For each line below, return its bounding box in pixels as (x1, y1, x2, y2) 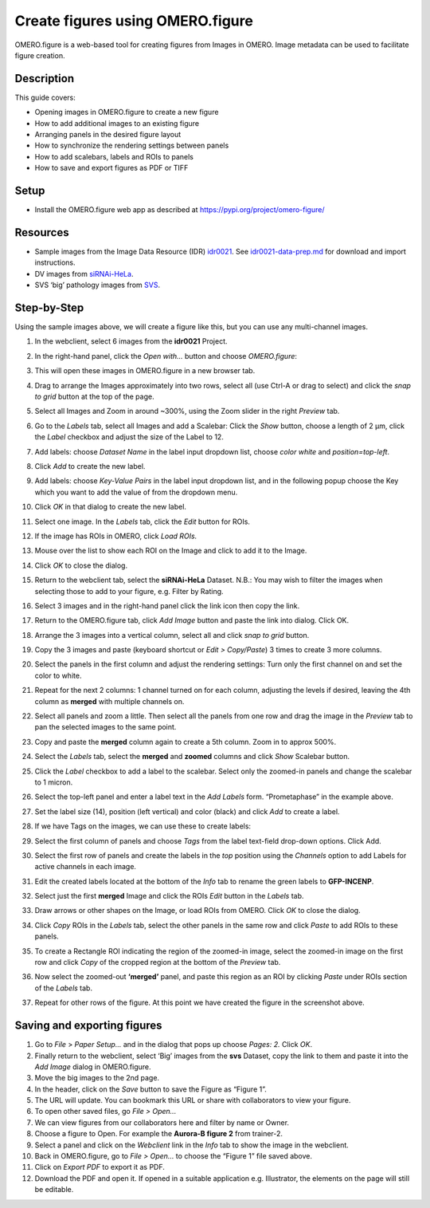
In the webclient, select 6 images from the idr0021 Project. (34, 336, 228, 346)
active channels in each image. (34, 862, 137, 872)
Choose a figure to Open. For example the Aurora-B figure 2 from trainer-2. (34, 1129, 283, 1139)
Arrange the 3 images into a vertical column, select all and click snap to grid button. (34, 630, 310, 639)
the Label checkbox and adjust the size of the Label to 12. (34, 432, 225, 442)
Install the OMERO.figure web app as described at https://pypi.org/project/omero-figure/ (34, 205, 325, 214)
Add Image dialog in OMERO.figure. (34, 1061, 151, 1072)
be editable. (34, 1185, 74, 1194)
